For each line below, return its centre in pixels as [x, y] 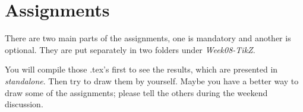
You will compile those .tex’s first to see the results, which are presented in [141, 69]
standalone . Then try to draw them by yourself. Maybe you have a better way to [152, 80]
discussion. [24, 104]
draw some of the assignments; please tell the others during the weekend [136, 92]
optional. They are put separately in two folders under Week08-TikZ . [130, 49]
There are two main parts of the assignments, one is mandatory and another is [148, 38]
